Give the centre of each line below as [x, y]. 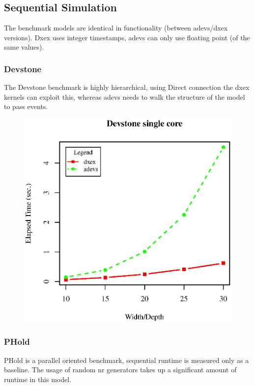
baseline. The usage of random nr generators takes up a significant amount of [120, 370]
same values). [24, 47]
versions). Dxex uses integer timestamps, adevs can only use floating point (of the [127, 37]
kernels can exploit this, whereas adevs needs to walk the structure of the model [125, 96]
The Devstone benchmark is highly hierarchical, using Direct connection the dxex [127, 87]
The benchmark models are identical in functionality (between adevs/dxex [116, 28]
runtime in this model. [38, 379]
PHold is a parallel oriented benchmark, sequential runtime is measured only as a [127, 360]
